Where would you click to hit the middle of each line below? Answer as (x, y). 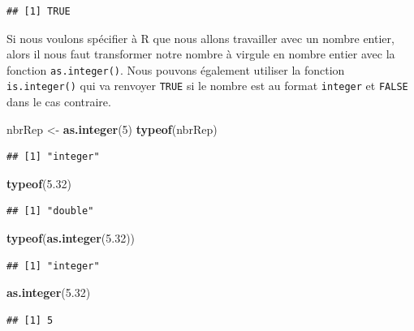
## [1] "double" (50, 211)
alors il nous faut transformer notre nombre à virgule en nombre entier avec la (201, 54)
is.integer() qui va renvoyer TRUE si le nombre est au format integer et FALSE (207, 86)
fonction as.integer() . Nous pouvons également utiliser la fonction (176, 69)
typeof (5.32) (39, 183)
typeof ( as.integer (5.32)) (71, 238)
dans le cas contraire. (59, 102)
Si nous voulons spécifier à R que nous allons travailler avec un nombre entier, (201, 38)
